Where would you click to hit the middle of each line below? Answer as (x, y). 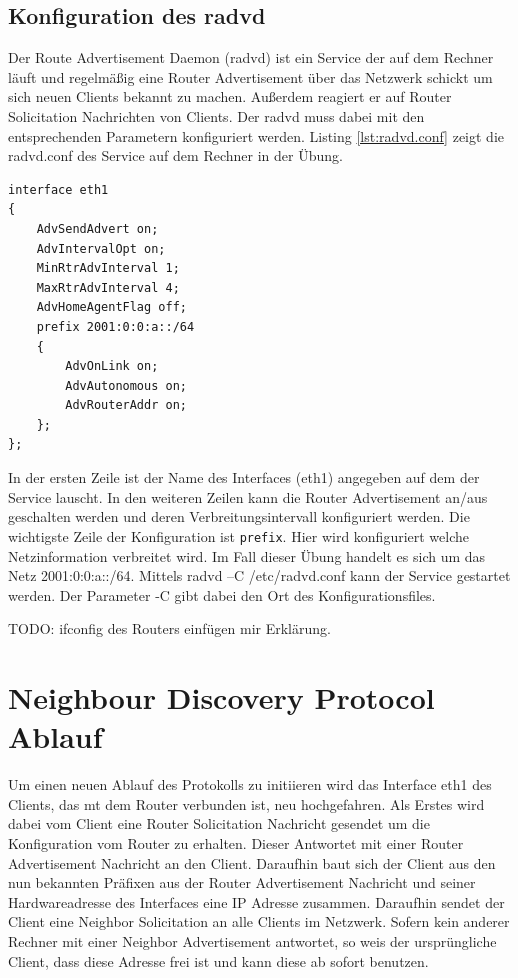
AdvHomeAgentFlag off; (111, 307)
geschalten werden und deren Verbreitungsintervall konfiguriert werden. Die (239, 516)
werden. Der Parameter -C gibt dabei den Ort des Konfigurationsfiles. (222, 594)
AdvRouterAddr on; (126, 405)
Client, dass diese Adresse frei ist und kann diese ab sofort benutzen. (218, 960)
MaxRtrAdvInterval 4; (108, 287)
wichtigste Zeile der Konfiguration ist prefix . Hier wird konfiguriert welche (239, 535)
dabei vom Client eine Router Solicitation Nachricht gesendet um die (219, 823)
